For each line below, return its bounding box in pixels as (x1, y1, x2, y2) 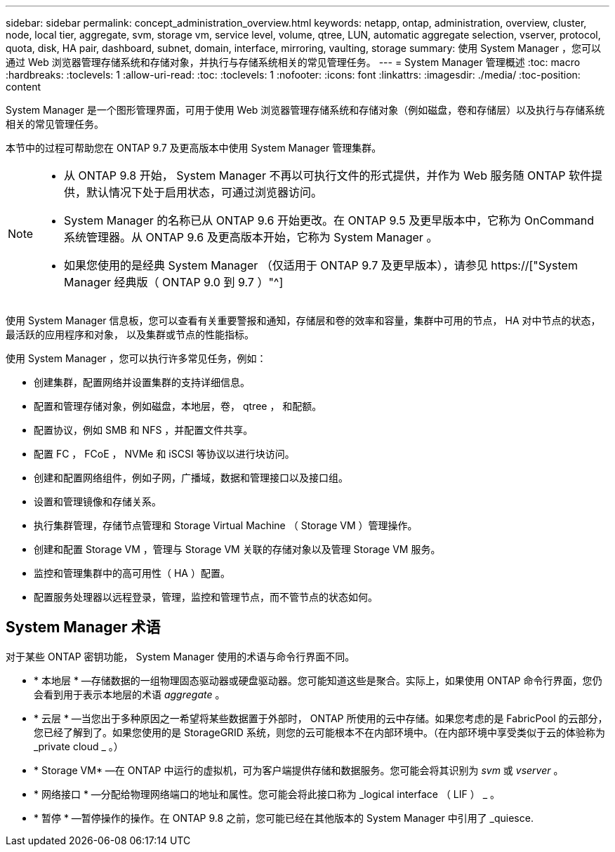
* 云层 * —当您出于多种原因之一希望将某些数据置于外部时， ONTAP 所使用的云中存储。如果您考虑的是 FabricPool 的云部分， (34, 712, 608, 724)
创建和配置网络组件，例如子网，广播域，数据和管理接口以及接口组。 (34, 472, 348, 484)
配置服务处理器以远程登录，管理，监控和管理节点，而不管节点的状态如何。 (34, 591, 378, 603)
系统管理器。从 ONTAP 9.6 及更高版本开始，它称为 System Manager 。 (64, 230, 438, 244)
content (6, 81, 41, 93)
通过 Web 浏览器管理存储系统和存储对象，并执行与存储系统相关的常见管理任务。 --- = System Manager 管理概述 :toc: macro (6, 56, 581, 68)
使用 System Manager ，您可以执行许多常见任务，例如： (6, 352, 267, 364)
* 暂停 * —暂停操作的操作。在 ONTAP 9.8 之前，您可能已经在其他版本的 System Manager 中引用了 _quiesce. (34, 811, 534, 824)
